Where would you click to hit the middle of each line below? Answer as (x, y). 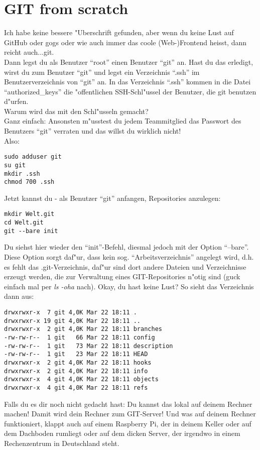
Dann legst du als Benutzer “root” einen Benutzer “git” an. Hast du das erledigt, (129, 62)
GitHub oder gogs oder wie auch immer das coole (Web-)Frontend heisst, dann (125, 42)
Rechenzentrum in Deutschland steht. (62, 443)
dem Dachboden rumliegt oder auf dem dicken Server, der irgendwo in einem (122, 433)
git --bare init (31, 231)
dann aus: (19, 296)
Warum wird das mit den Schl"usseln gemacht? (76, 111)
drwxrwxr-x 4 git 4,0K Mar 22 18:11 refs (76, 387)
